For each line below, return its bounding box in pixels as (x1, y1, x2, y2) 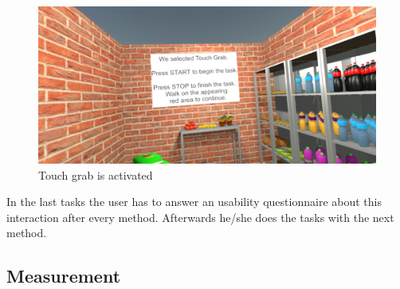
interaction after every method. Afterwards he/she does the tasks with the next (6, 208, 394, 225)
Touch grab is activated (38, 166, 153, 183)
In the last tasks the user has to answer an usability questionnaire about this (6, 193, 382, 210)
